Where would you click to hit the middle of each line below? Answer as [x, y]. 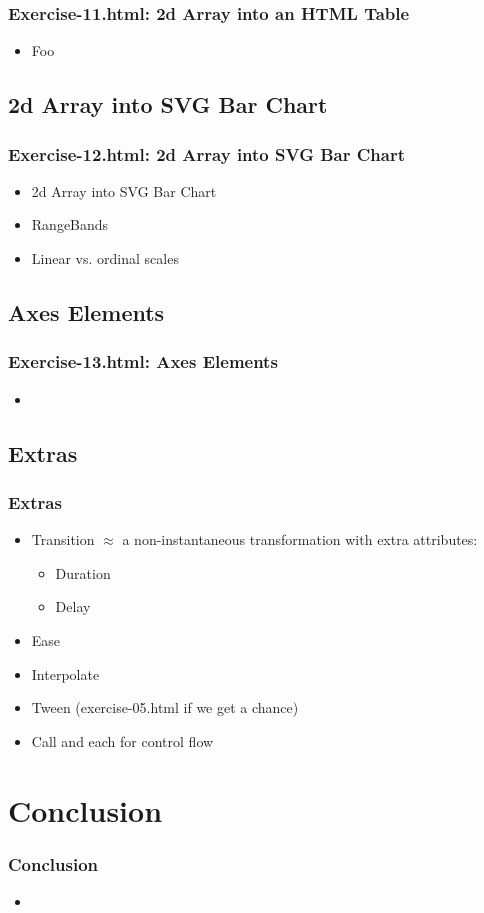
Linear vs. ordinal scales [105, 258]
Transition [63, 539]
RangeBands [70, 224]
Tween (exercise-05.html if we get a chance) [165, 707]
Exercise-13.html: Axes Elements [143, 361]
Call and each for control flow [122, 740]
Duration [83, 572]
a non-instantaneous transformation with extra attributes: [300, 539]
